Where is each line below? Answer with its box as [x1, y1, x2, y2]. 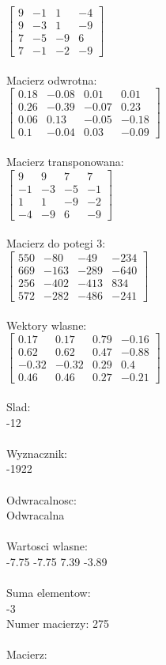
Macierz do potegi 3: [6, 235, 106, 251]
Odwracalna [6, 507, 65, 523]
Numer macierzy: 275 [6, 615, 109, 632]
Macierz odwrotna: [6, 71, 97, 88]
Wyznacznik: [6, 444, 68, 461]
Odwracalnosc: [6, 491, 77, 508]
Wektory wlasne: [6, 316, 87, 333]
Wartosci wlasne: [6, 538, 88, 554]
